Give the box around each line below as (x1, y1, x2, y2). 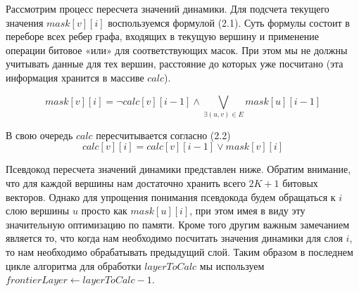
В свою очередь (6, 127, 73, 142)
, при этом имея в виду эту (189, 203, 306, 218)
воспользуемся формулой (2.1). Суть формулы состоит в (108, 15, 350, 30)
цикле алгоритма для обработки (6, 258, 141, 273)
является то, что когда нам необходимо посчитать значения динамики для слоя (6, 231, 343, 245)
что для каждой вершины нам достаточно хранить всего (6, 176, 246, 190)
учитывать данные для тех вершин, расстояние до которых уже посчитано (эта (6, 56, 344, 71)
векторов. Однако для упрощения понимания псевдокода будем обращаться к (6, 189, 336, 204)
